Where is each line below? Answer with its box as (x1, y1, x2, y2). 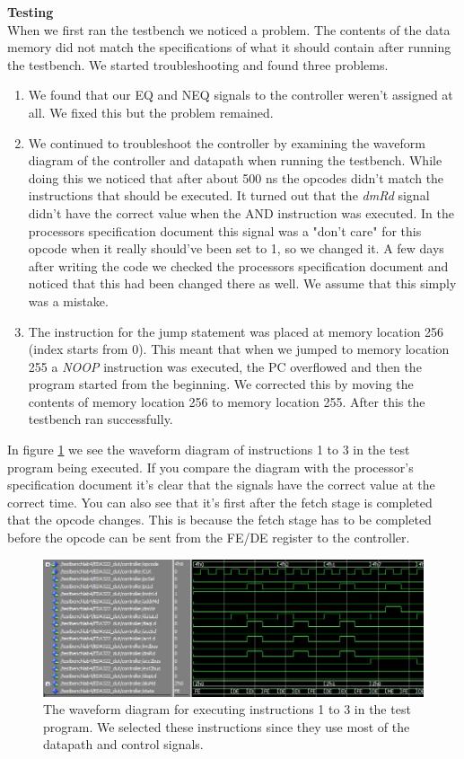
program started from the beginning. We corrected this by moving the (28, 375, 414, 393)
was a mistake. (28, 291, 109, 310)
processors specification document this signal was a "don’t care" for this (28, 221, 422, 240)
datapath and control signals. (43, 735, 204, 754)
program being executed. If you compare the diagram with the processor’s (7, 457, 414, 476)
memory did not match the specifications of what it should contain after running (7, 38, 451, 57)
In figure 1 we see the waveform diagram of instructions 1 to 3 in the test (7, 440, 410, 459)
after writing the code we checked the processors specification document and (28, 256, 449, 275)
